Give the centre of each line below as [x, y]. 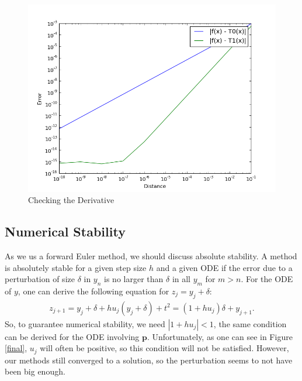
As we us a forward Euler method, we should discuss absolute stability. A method [151, 255]
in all [181, 279]
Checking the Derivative [71, 200]
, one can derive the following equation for [93, 291]
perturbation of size [40, 279]
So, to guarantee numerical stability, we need [85, 323]
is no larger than [134, 279]
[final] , [16, 348]
